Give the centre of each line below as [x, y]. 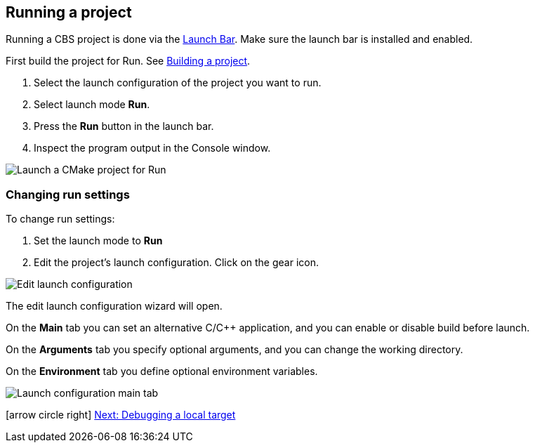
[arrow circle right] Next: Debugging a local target [121, 415]
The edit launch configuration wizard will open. [114, 306]
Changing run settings [68, 194]
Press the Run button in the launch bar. [124, 126]
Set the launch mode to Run [98, 241]
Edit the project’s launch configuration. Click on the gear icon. [176, 263]
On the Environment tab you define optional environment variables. [162, 371]
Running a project [69, 12]
